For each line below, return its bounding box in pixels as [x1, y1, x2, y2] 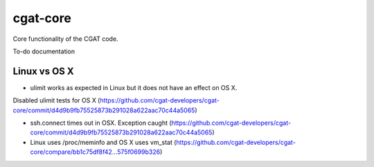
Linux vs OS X [12, 65, 74, 77]
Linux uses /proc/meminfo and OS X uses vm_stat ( [30, 138, 177, 146]
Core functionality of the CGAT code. [12, 35, 118, 43]
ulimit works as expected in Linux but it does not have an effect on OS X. [30, 83, 238, 91]
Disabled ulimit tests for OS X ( [12, 96, 100, 105]
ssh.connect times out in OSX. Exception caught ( [30, 118, 172, 128]
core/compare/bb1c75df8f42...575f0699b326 [30, 148, 161, 156]
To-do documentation [12, 47, 75, 55]
